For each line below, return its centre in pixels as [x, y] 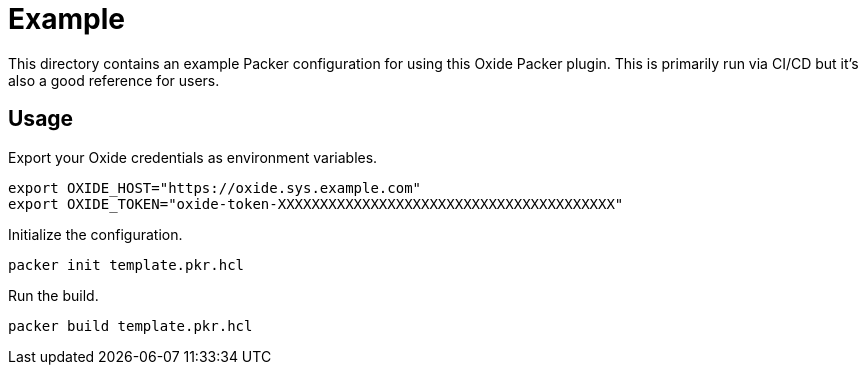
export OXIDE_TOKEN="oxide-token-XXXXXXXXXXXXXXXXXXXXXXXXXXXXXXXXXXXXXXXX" [316, 203]
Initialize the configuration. [95, 234]
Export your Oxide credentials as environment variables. [193, 157]
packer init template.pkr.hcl [126, 264]
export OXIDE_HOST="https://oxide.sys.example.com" [215, 187]
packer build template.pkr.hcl [130, 325]
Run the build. [53, 295]
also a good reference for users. [114, 80]
